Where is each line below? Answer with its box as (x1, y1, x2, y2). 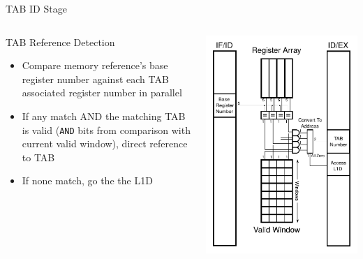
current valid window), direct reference (22, 136, 188, 151)
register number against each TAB (22, 71, 169, 86)
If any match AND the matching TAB (22, 108, 186, 123)
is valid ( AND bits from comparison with (22, 122, 191, 137)
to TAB (22, 149, 55, 164)
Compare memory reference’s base (22, 58, 168, 73)
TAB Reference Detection (6, 34, 115, 49)
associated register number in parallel (22, 85, 182, 100)
